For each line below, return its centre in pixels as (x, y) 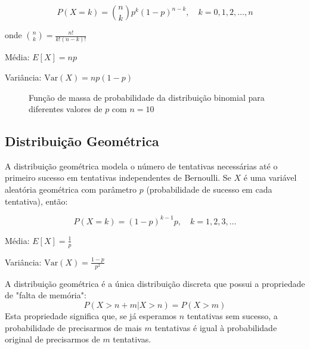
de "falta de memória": (46, 295)
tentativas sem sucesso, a (232, 315)
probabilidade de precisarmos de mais (73, 327)
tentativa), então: (36, 201)
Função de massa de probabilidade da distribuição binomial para (147, 97)
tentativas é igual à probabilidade (216, 327)
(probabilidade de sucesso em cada (209, 189)
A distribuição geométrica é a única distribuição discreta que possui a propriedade (155, 283)
